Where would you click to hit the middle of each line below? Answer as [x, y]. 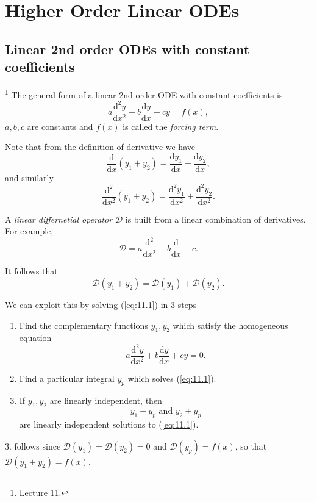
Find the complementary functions [84, 325]
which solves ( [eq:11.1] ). [172, 378]
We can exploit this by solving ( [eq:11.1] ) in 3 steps [101, 305]
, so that [251, 446]
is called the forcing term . [171, 126]
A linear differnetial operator [59, 219]
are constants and [60, 126]
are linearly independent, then [106, 400]
